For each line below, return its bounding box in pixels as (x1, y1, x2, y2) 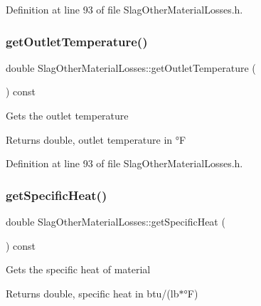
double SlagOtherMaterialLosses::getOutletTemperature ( (6, 60, 256, 75)
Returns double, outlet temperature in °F (6, 132, 186, 147)
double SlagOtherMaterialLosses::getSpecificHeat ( (6, 214, 225, 228)
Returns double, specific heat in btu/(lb (6, 285, 179, 300)
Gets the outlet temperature (6, 108, 129, 122)
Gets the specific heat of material (6, 262, 151, 277)
